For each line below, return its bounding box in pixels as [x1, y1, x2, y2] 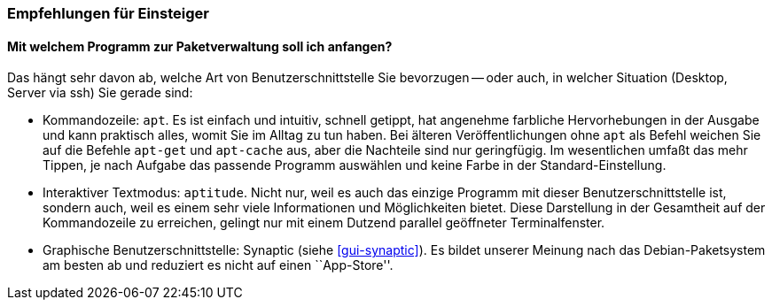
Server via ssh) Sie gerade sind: [7, 85, 193, 101]
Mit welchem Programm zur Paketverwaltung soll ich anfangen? [7, 38, 393, 54]
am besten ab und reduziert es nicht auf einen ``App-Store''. [43, 257, 394, 273]
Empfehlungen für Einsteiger [7, 4, 209, 22]
